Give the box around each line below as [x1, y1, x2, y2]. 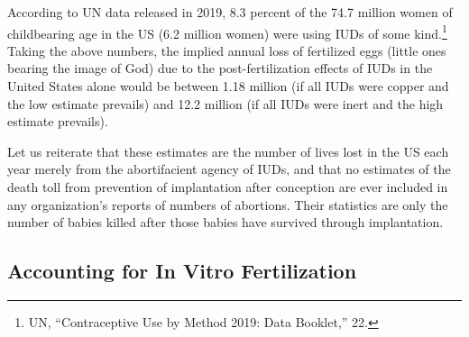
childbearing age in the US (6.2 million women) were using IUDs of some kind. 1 [7, 21, 447, 42]
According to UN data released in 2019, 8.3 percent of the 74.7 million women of [7, 3, 453, 21]
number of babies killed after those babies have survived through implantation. [7, 213, 444, 232]
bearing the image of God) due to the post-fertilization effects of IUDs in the [7, 59, 433, 77]
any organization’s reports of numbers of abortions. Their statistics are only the [7, 195, 448, 214]
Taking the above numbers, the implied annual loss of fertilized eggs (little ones [7, 41, 446, 59]
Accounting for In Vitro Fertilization [7, 257, 357, 285]
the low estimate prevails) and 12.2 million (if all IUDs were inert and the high [7, 94, 444, 113]
